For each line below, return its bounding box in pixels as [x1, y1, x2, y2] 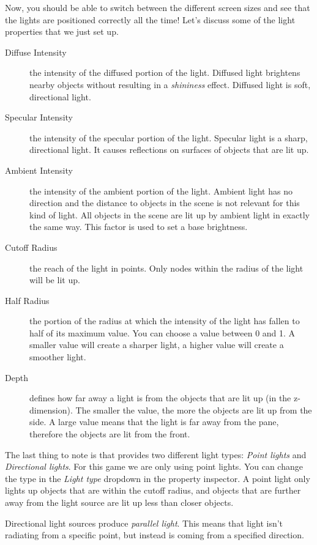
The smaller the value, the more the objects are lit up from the [75, 403, 312, 416]
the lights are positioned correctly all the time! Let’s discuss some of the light [5, 13, 296, 26]
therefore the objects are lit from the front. [29, 428, 190, 440]
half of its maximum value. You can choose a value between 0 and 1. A [29, 326, 296, 339]
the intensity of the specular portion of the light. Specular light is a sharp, [29, 131, 308, 144]
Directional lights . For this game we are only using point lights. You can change [5, 460, 303, 473]
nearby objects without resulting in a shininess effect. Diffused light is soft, [29, 78, 311, 91]
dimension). [29, 403, 73, 416]
